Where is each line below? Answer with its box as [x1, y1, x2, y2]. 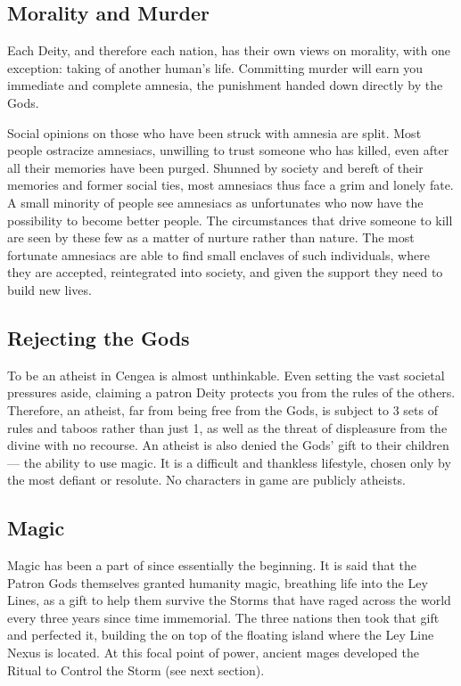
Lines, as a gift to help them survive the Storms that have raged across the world [7, 591, 451, 609]
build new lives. [7, 280, 92, 298]
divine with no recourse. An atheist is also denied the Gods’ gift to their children [7, 436, 449, 454]
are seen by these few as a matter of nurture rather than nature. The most [7, 228, 415, 247]
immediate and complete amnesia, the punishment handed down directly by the [7, 76, 443, 94]
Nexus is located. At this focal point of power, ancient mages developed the [7, 643, 419, 662]
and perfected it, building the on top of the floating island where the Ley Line [7, 625, 434, 644]
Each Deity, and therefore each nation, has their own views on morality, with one [7, 41, 450, 60]
